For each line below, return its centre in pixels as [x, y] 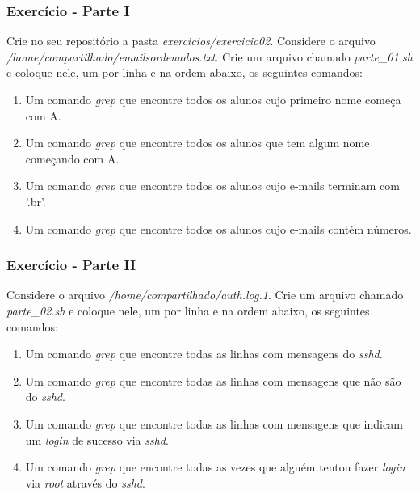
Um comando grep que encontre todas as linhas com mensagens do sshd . [204, 354]
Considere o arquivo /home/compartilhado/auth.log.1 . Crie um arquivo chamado [205, 295]
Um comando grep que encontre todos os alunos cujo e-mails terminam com [212, 186]
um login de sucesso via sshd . [97, 439]
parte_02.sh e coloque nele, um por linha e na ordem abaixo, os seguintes [188, 310]
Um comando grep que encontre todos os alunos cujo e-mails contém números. [218, 228]
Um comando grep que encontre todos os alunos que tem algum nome [197, 143]
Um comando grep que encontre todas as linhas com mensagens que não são [213, 380]
